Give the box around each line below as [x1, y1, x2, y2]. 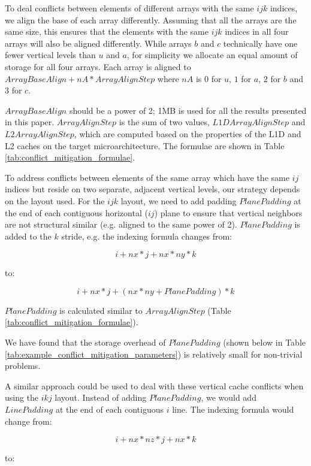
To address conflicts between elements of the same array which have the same [5, 171, 289, 183]
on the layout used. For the [5, 194, 105, 207]
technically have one [223, 37, 298, 49]
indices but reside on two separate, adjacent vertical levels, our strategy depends [5, 183, 300, 195]
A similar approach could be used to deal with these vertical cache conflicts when [5, 379, 304, 392]
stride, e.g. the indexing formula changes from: [61, 229, 232, 242]
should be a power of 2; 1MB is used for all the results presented [69, 104, 307, 116]
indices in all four [225, 25, 289, 38]
